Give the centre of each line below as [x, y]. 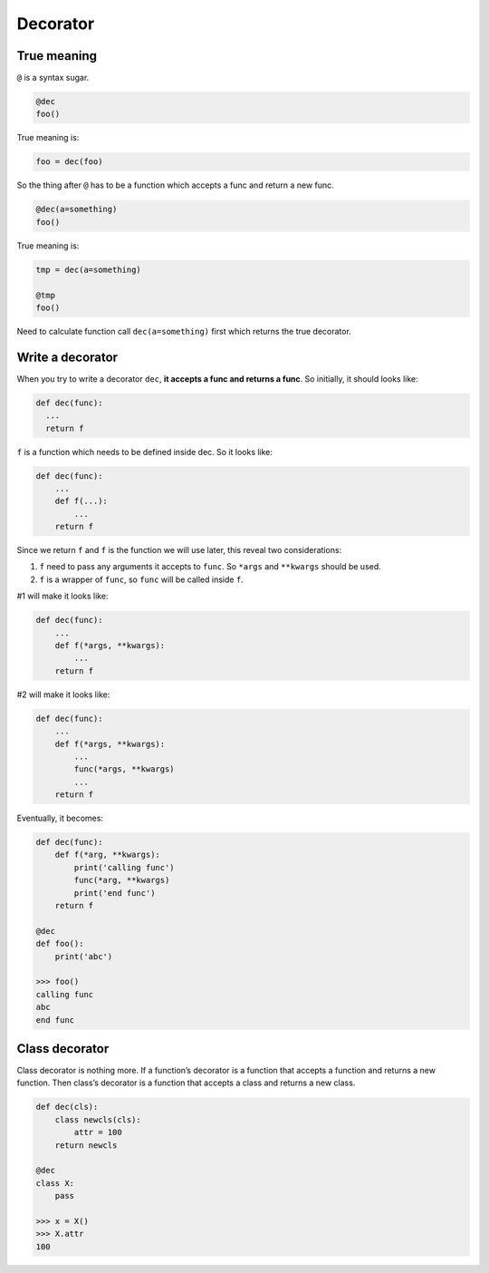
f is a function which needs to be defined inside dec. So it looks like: [145, 452]
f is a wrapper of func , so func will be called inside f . [141, 579]
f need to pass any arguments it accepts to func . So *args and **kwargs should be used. [211, 567]
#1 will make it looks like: [62, 596]
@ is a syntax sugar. [53, 78]
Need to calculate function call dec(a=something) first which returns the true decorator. [184, 331]
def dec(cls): [67, 1107]
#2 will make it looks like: [63, 695]
